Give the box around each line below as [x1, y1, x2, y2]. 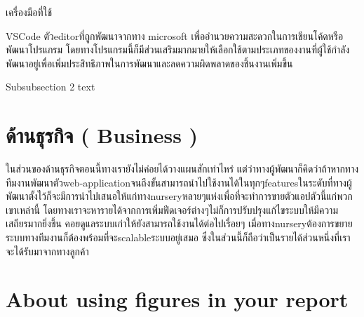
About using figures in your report [6, 285, 349, 313]
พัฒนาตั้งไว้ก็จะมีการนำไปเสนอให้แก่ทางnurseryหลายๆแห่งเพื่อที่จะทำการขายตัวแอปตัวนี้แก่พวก [6, 189, 353, 203]
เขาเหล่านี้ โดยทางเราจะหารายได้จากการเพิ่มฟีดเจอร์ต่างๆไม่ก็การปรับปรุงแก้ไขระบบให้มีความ [6, 202, 338, 217]
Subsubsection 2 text [6, 79, 95, 94]
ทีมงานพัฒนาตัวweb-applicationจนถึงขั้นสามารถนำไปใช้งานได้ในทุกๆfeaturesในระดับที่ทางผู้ [6, 175, 352, 189]
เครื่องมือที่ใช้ [6, 5, 53, 19]
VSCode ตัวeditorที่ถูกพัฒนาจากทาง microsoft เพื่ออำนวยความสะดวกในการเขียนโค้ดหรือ [6, 28, 344, 43]
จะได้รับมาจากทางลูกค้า [6, 243, 89, 258]
